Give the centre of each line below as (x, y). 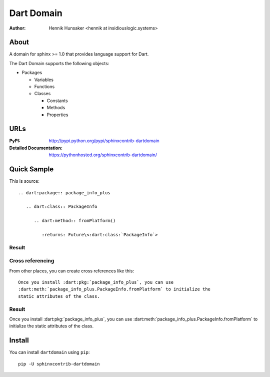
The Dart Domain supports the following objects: (59, 63)
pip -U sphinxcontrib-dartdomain (59, 364)
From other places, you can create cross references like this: (72, 271)
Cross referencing (32, 261)
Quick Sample (31, 169)
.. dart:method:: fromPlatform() (75, 221)
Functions (44, 87)
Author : (17, 28)
